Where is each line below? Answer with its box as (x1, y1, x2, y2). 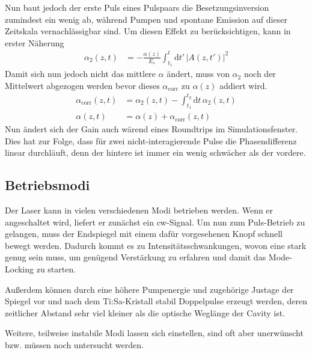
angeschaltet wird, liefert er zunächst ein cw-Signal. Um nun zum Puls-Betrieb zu (5, 215, 305, 228)
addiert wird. (219, 79, 268, 91)
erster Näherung (5, 36, 64, 49)
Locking (5, 263, 34, 275)
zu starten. (36, 263, 76, 275)
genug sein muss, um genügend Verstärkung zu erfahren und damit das (5, 251, 266, 263)
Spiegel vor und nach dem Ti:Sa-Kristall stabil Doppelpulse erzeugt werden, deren (5, 295, 308, 307)
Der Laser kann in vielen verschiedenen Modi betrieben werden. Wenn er (5, 204, 274, 216)
